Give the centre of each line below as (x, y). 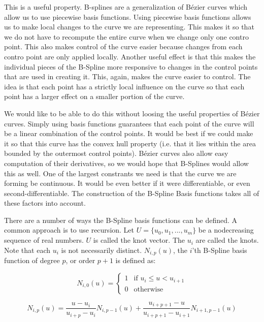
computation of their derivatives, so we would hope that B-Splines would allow (126, 163)
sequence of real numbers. (44, 240)
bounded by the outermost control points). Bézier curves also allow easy (116, 153)
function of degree (32, 260)
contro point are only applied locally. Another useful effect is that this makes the (130, 56)
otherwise (148, 289)
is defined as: (136, 260)
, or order (80, 260)
